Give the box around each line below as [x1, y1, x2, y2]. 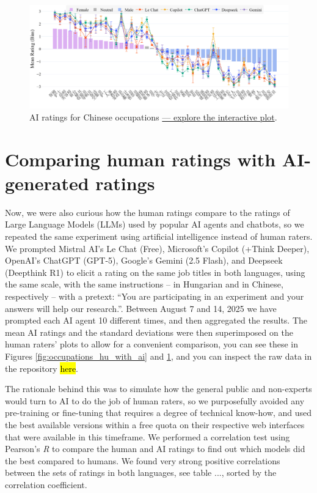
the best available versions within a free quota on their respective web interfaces [5, 418, 305, 431]
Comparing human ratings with [5, 146, 276, 171]
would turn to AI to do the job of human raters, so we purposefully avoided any [5, 394, 305, 407]
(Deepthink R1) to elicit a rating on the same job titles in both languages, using [5, 265, 305, 278]
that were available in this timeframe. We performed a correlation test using [5, 430, 290, 443]
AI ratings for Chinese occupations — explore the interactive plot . [29, 110, 277, 123]
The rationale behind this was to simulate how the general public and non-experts [5, 382, 312, 395]
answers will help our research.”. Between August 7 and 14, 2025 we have [5, 302, 277, 314]
